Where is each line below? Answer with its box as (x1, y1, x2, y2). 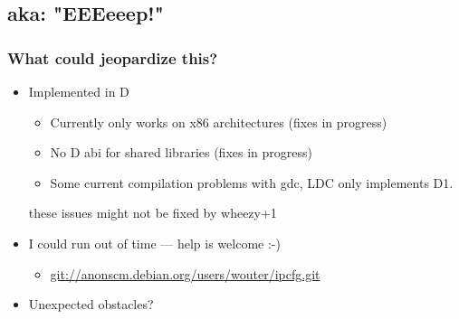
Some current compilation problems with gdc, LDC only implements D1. (50, 173, 454, 192)
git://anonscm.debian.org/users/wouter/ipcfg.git (50, 264, 320, 283)
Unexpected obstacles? (28, 295, 154, 314)
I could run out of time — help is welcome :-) (28, 233, 281, 252)
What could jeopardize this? (7, 46, 218, 69)
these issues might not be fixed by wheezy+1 (28, 203, 277, 222)
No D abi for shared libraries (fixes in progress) (50, 143, 312, 162)
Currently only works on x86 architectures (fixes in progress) (50, 112, 387, 131)
